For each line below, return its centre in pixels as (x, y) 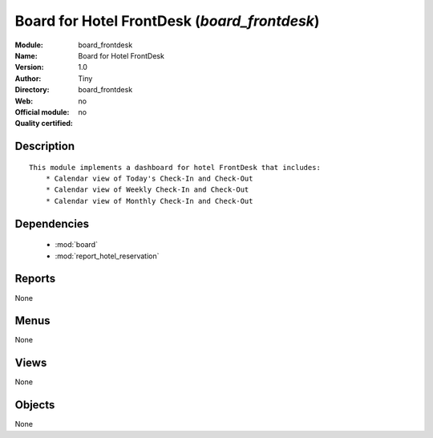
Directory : (32, 90)
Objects (35, 405)
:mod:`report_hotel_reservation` (107, 256)
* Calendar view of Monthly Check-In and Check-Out (149, 201)
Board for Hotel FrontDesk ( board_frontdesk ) (167, 21)
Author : (28, 78)
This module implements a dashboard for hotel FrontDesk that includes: (175, 167)
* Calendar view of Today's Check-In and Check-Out (149, 179)
